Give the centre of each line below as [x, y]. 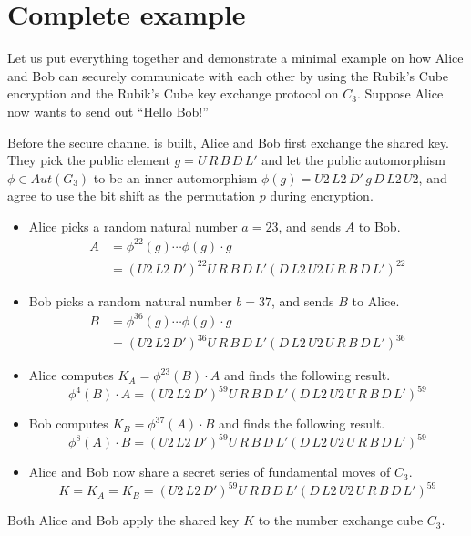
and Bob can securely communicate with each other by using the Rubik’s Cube [228, 75]
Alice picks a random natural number [133, 226]
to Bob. [379, 226]
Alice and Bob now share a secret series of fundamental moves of [210, 472]
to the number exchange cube [341, 520]
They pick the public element [89, 160]
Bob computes [68, 423]
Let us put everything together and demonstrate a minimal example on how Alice [235, 58]
